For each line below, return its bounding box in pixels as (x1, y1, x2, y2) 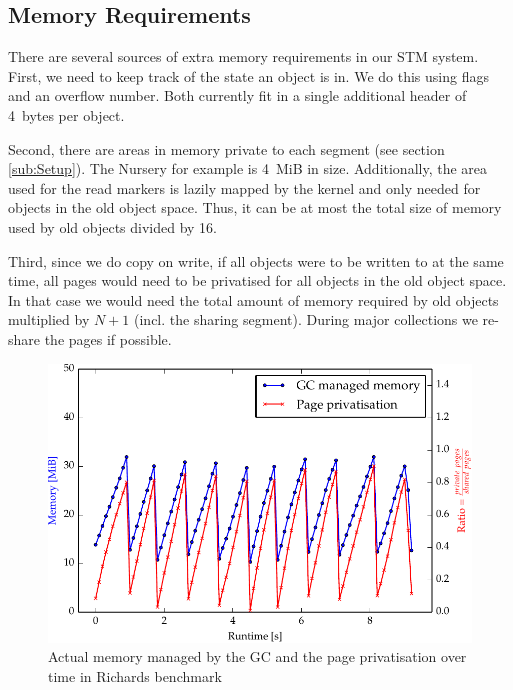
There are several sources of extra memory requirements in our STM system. (8, 46, 479, 67)
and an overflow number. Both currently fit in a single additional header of (8, 85, 467, 106)
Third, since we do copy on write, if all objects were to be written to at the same (8, 250, 504, 271)
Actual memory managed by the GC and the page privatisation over (48, 646, 467, 667)
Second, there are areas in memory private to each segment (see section (8, 138, 445, 159)
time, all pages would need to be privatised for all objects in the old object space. (8, 270, 507, 291)
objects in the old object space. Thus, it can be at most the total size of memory (8, 197, 502, 218)
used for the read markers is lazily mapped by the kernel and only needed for (8, 177, 481, 198)
